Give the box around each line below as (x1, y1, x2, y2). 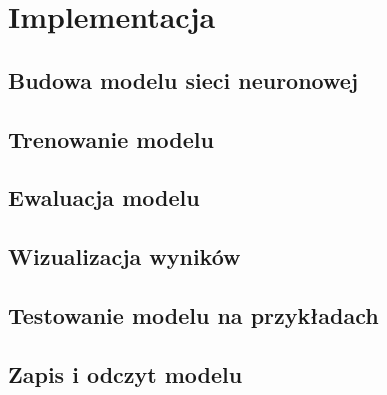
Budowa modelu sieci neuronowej (8, 64, 359, 95)
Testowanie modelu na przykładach (8, 299, 379, 330)
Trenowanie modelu (8, 123, 214, 154)
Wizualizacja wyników (8, 241, 241, 272)
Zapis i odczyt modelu (8, 358, 243, 389)
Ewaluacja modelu (8, 182, 200, 213)
